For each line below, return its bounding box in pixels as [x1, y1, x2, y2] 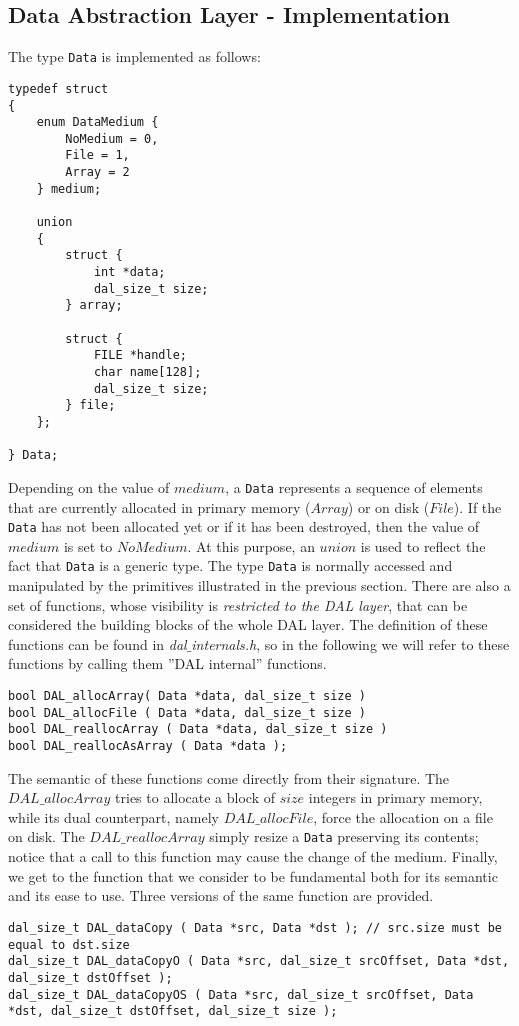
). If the [453, 496, 502, 517]
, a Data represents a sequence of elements [225, 476, 483, 497]
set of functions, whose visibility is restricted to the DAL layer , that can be [8, 594, 468, 615]
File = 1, [65, 148, 130, 163]
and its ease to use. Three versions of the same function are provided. [8, 885, 434, 906]
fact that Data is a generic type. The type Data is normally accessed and [8, 555, 453, 576]
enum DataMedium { [36, 115, 159, 130]
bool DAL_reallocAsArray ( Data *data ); [8, 739, 288, 754]
